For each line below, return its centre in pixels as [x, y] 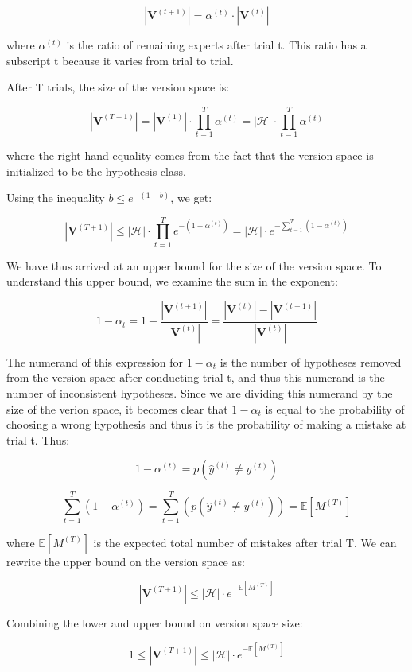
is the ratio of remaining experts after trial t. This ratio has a [216, 45]
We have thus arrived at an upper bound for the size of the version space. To [194, 265]
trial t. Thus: [38, 439]
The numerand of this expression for [95, 361]
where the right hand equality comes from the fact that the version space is [190, 155]
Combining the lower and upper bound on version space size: [155, 622]
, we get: [191, 198]
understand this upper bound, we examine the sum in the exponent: [172, 281]
